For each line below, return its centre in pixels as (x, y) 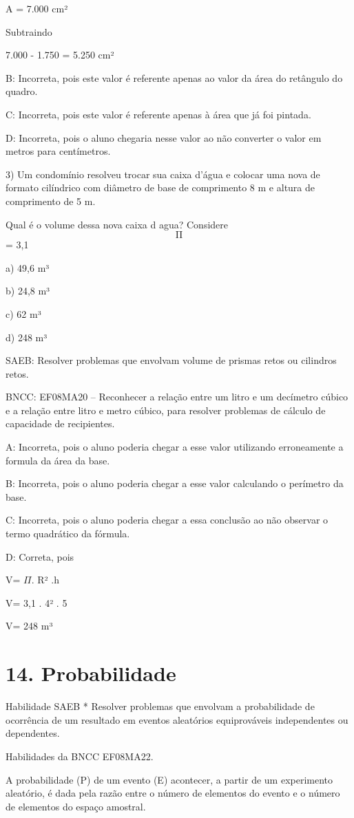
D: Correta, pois (40, 556)
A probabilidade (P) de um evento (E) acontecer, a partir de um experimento (169, 779)
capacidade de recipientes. (60, 423)
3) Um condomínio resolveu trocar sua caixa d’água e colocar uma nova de (163, 174)
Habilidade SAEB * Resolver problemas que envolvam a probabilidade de (160, 706)
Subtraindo (29, 31)
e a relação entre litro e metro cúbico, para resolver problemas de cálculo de (166, 410)
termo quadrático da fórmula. (68, 534)
